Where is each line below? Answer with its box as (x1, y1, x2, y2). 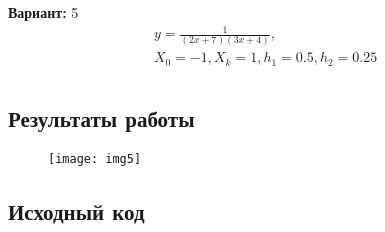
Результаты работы (8, 103, 195, 134)
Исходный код (8, 196, 145, 227)
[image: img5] (48, 152, 142, 167)
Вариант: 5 (8, 2, 79, 22)
